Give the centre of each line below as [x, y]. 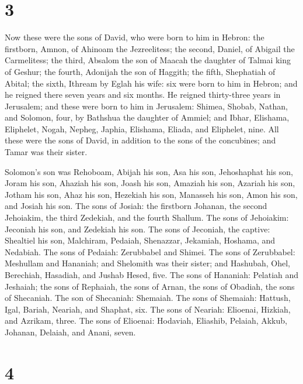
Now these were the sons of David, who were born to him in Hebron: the [135, 37]
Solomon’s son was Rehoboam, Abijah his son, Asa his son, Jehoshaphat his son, [149, 171]
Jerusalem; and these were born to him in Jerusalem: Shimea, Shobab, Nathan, [146, 106]
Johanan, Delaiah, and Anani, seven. [70, 332]
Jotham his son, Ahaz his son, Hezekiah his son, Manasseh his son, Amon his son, [151, 194]
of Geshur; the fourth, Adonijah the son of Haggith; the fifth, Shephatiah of [140, 71]
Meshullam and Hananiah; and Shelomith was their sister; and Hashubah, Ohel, [147, 263]
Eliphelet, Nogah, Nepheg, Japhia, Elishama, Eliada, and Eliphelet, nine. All [142, 128]
